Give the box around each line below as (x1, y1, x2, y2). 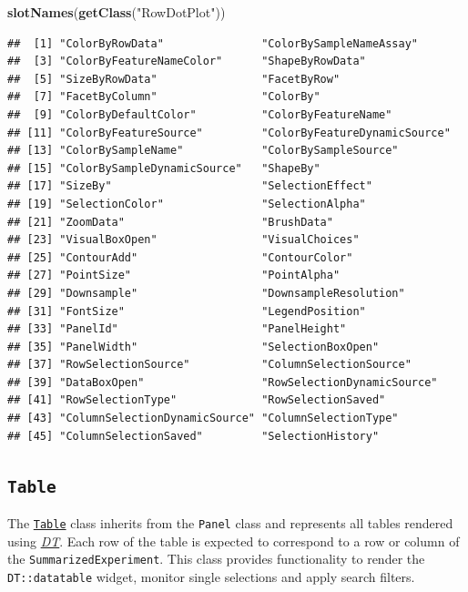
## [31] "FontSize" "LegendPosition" (7, 304, 366, 318)
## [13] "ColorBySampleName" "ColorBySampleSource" (7, 144, 399, 158)
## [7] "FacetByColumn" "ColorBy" (7, 90, 320, 104)
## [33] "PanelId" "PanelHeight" (7, 322, 347, 336)
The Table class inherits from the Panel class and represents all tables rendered (7, 514, 453, 533)
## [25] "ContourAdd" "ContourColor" (7, 250, 353, 264)
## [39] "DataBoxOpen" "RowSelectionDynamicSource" (7, 375, 438, 389)
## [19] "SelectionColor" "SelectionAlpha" (7, 197, 366, 210)
